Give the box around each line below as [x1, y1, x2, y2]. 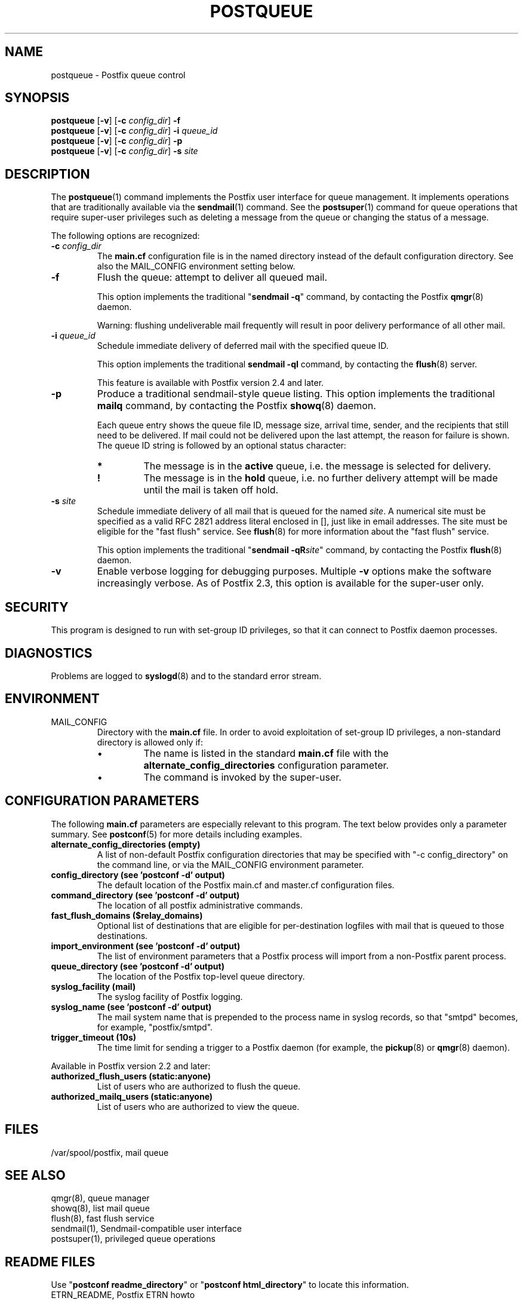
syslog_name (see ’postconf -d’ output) [51, 1001, 212, 1012]
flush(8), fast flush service [51, 1213, 155, 1224]
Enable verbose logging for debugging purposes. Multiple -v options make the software [97, 565, 492, 578]
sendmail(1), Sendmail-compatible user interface [51, 1223, 242, 1234]
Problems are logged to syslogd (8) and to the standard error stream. [51, 670, 322, 681]
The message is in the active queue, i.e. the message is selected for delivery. [143, 460, 491, 472]
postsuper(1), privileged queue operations [51, 1234, 216, 1244]
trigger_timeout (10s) [51, 1032, 137, 1042]
